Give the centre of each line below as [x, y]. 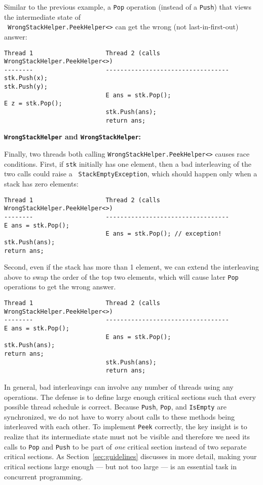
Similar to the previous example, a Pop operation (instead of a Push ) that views [128, 7]
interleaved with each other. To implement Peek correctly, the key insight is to [126, 426]
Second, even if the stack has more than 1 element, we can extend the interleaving [132, 267]
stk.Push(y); [26, 87]
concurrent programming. [44, 476]
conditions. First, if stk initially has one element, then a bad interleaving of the [128, 163]
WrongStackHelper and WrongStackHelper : [73, 137]
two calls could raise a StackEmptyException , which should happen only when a [131, 174]
